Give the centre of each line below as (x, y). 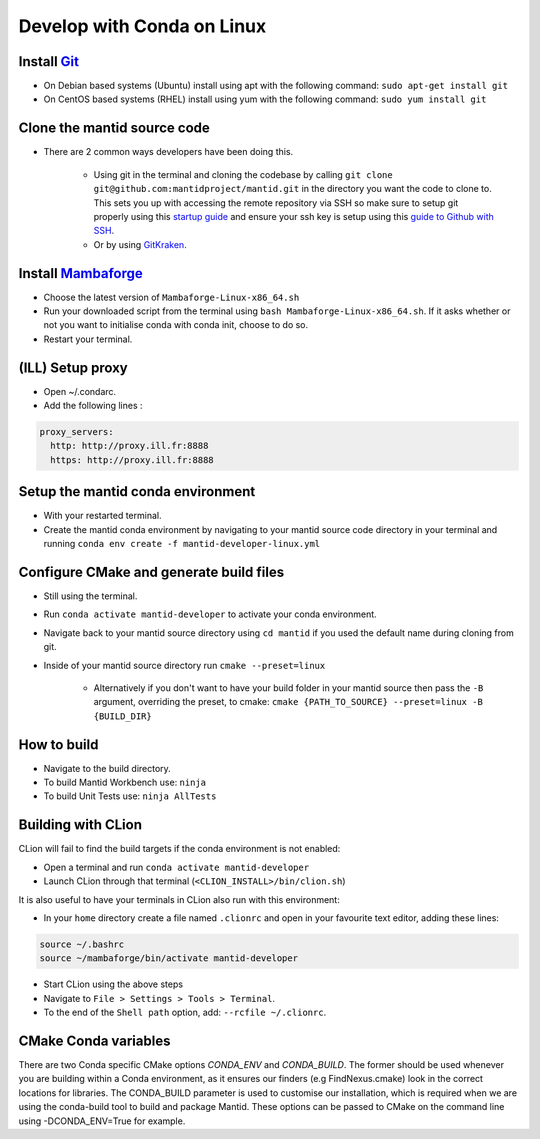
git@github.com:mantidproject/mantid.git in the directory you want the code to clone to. (292, 189)
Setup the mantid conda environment (137, 491)
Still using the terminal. (90, 596)
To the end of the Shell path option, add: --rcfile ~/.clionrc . (185, 1012)
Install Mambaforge (81, 273)
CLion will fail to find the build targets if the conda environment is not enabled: (179, 849)
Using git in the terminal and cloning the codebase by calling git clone (243, 174)
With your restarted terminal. (102, 516)
